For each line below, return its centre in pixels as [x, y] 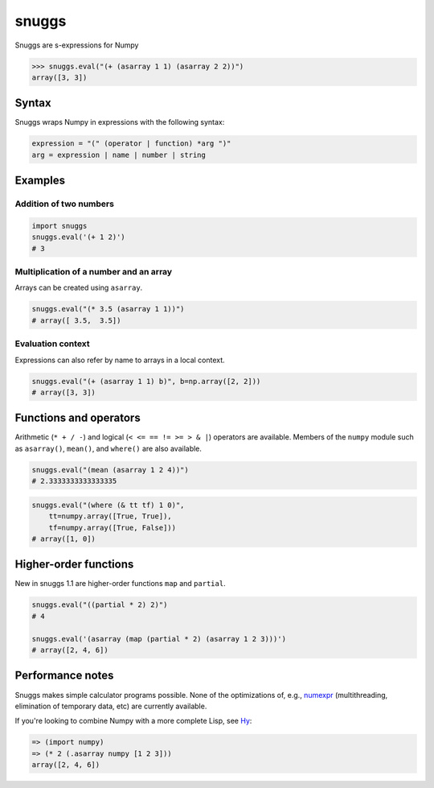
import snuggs [59, 226]
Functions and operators [78, 418]
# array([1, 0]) [64, 538]
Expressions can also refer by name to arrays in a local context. [120, 360]
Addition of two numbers [64, 204]
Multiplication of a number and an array [94, 272]
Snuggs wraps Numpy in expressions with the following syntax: [120, 122]
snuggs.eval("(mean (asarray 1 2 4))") [110, 470]
